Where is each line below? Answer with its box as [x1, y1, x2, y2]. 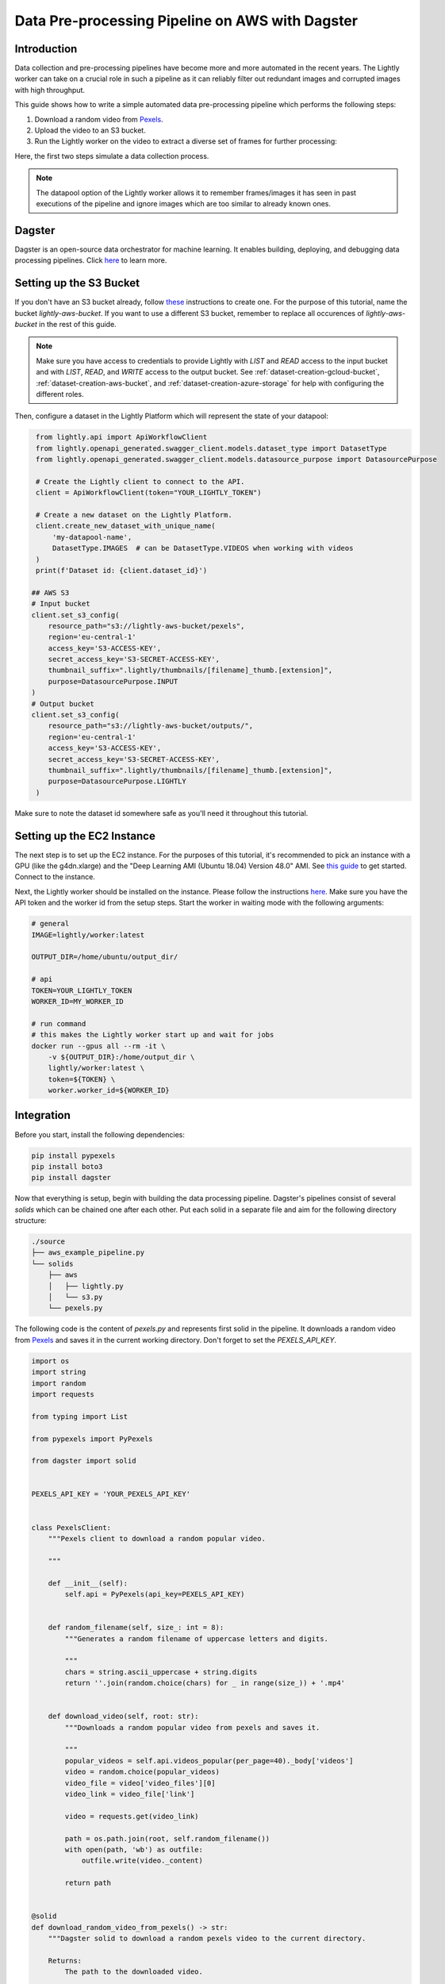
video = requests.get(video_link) [64, 1812, 199, 1821]
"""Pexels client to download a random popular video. [48, 1534, 266, 1544]
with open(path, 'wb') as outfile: [64, 1845, 204, 1854]
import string [31, 1367, 86, 1377]
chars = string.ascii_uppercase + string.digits [64, 1667, 258, 1676]
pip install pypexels [31, 1151, 116, 1160]
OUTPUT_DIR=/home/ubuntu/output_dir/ [31, 952, 178, 962]
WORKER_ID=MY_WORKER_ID [31, 997, 125, 1005]
